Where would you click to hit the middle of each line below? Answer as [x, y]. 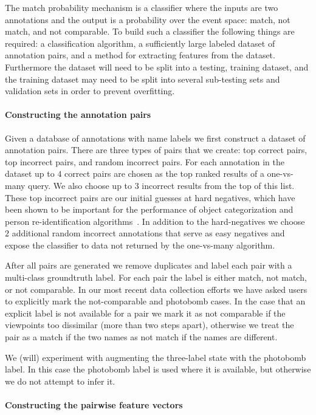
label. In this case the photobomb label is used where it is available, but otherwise [158, 369]
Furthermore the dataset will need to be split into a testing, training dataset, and [157, 67]
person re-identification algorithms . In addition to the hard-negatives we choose [155, 221]
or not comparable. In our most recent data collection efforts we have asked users [156, 289]
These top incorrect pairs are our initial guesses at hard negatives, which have [150, 197]
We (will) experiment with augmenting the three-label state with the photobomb [156, 357]
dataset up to [30, 173]
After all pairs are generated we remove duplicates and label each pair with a [149, 265]
